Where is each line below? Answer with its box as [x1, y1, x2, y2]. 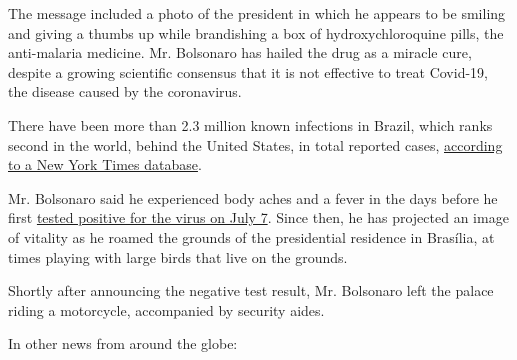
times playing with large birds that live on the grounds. [8, 246, 348, 267]
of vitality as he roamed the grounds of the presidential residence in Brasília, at [8, 226, 495, 247]
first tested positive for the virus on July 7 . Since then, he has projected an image [8, 207, 509, 228]
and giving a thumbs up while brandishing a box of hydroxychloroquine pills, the [8, 22, 504, 43]
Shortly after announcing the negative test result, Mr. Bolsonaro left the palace [8, 280, 494, 301]
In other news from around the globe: [8, 333, 238, 354]
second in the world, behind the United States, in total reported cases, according [8, 134, 503, 155]
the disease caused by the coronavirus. [8, 81, 242, 102]
